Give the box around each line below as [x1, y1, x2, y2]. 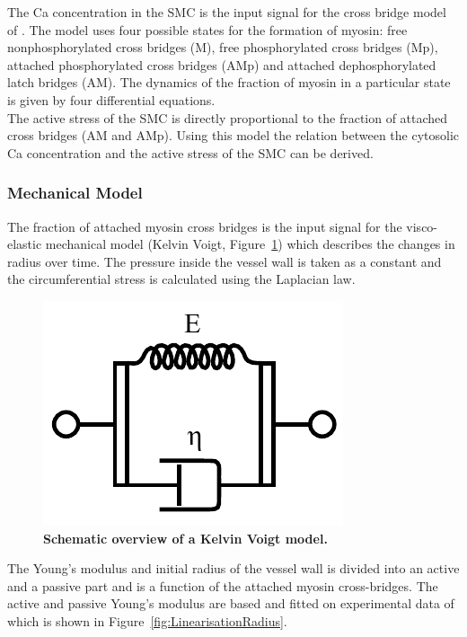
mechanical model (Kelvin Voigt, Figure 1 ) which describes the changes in [45, 234, 455, 253]
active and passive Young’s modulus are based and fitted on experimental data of [7, 594, 454, 613]
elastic [7, 234, 42, 253]
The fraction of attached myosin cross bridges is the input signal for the [7, 217, 402, 235]
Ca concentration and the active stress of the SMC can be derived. [7, 143, 374, 162]
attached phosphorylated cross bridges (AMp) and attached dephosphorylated [7, 55, 436, 74]
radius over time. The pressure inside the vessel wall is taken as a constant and [7, 252, 442, 270]
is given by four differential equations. [7, 90, 216, 109]
